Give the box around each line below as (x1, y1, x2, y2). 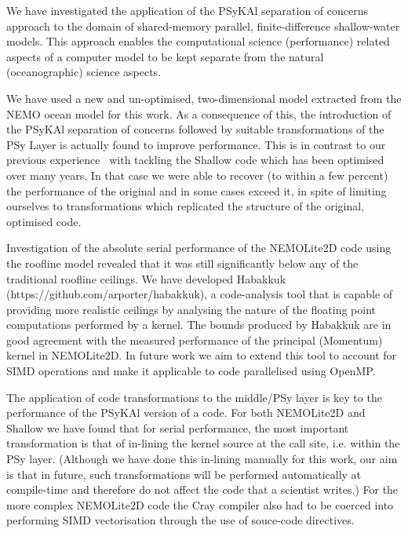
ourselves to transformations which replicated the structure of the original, (6, 198, 365, 214)
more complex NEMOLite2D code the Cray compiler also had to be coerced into (6, 496, 394, 513)
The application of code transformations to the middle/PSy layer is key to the (6, 389, 382, 405)
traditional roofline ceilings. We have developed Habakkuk (6, 270, 286, 287)
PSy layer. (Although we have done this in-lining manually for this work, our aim (6, 451, 398, 467)
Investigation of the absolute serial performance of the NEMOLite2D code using (6, 239, 392, 256)
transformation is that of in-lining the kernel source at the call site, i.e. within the (6, 435, 400, 451)
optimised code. (6, 213, 82, 229)
